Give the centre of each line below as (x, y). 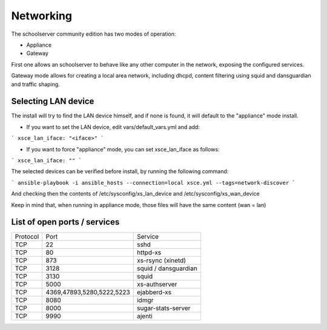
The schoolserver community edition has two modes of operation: (94, 34)
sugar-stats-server (163, 308)
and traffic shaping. (35, 84)
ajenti (144, 316)
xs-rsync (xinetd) (161, 260)
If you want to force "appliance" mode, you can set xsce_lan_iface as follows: (123, 149)
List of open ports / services (65, 222)
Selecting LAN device (53, 101)
